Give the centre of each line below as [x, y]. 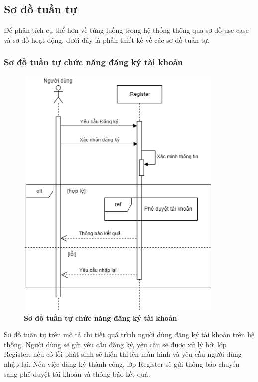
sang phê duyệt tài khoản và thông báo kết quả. [77, 373]
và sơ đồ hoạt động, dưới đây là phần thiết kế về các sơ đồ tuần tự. [107, 40]
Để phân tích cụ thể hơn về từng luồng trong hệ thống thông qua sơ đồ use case [126, 30]
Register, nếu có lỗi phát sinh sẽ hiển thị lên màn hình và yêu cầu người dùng [123, 354]
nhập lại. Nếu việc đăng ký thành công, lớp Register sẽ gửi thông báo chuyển [122, 364]
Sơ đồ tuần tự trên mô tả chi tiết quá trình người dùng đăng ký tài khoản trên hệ [129, 334]
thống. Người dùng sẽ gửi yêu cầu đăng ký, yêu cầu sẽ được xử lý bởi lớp [115, 344]
